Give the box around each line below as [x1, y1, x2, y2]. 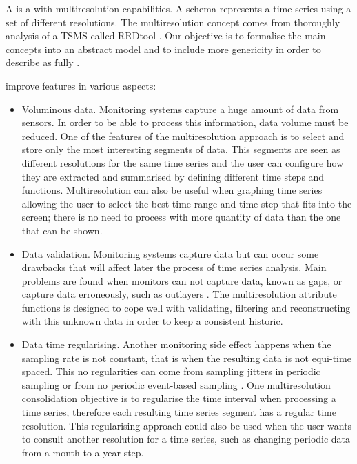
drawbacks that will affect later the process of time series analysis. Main [21, 260, 327, 274]
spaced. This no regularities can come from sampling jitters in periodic [21, 364, 320, 379]
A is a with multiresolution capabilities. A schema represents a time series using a [6, 1, 351, 15]
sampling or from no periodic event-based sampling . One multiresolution [21, 377, 331, 392]
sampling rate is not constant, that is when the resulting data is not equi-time [21, 350, 351, 365]
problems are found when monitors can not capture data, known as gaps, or [21, 273, 343, 288]
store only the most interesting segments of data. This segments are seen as [21, 142, 340, 157]
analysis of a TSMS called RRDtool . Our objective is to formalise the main [6, 28, 326, 43]
